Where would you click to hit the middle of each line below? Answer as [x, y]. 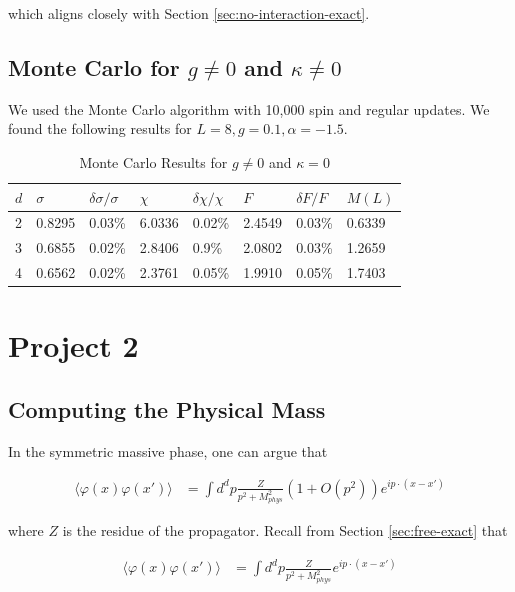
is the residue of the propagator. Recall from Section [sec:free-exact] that [285, 530]
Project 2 [73, 345]
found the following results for [100, 128]
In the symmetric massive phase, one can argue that [168, 450]
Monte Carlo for [94, 66]
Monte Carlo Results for [153, 161]
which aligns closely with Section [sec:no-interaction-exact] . [189, 13]
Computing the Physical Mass [167, 408]
